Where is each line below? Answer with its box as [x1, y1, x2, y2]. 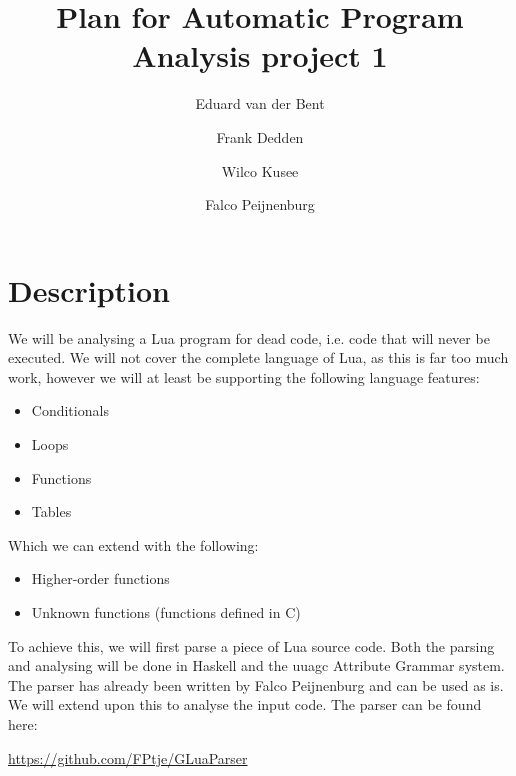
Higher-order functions [31, 568, 170, 589]
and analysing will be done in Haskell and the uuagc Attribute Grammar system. [8, 655, 505, 676]
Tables [31, 501, 72, 522]
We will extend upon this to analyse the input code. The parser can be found [8, 694, 482, 715]
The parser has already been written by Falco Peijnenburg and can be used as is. [8, 674, 504, 695]
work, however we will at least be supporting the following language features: [8, 366, 480, 387]
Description [8, 269, 171, 310]
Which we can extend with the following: [8, 534, 259, 555]
